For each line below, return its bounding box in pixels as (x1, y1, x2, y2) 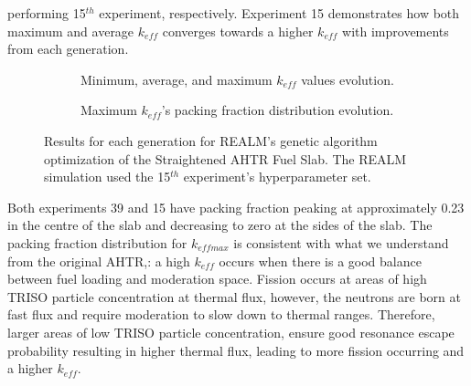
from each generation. (7, 39, 129, 58)
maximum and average (7, 21, 134, 40)
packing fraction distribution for (7, 233, 187, 252)
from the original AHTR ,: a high (7, 251, 190, 270)
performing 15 (7, 4, 86, 22)
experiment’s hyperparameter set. (183, 167, 371, 186)
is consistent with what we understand (233, 233, 449, 252)
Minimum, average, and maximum (80, 69, 273, 89)
